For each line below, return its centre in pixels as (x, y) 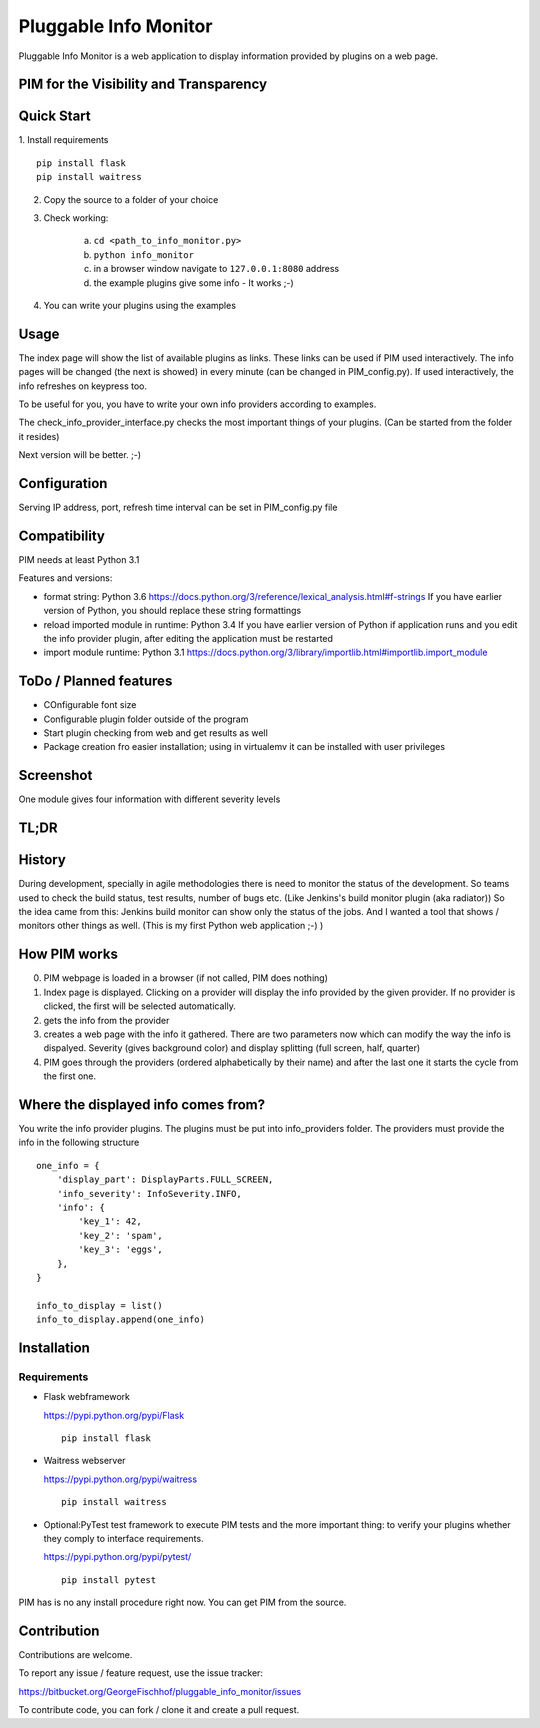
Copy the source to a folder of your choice (131, 199)
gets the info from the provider (106, 1020)
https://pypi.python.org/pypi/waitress (120, 1479)
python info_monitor (144, 254)
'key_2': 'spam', (121, 1235)
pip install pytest (109, 1579)
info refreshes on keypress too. (82, 386)
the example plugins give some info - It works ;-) (193, 282)
